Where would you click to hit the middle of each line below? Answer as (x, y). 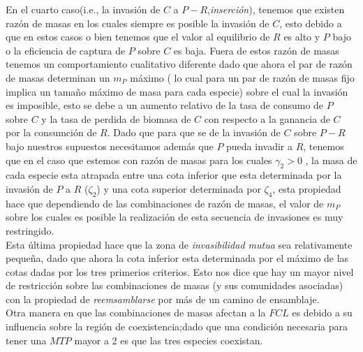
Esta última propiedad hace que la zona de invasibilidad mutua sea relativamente (179, 244)
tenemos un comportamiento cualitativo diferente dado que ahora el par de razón (179, 64)
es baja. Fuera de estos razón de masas (256, 50)
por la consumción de (51, 132)
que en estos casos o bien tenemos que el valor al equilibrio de (138, 37)
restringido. (30, 230)
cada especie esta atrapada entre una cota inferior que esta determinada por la (174, 175)
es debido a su (322, 313)
